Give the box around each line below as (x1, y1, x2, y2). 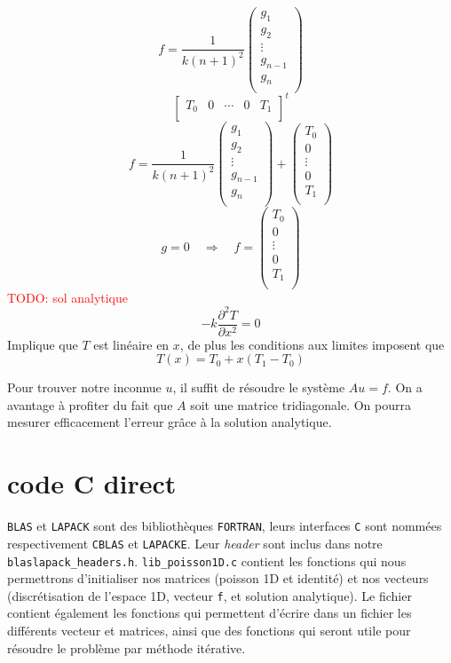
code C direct (7, 465, 177, 501)
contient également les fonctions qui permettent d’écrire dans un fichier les (7, 604, 412, 622)
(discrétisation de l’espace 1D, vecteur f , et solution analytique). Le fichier (7, 586, 412, 604)
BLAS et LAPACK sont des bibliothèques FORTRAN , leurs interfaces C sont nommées (7, 517, 442, 535)
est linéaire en (93, 335, 170, 353)
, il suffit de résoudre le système (172, 378, 345, 397)
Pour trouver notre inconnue (7, 378, 162, 397)
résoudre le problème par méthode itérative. (7, 638, 246, 657)
